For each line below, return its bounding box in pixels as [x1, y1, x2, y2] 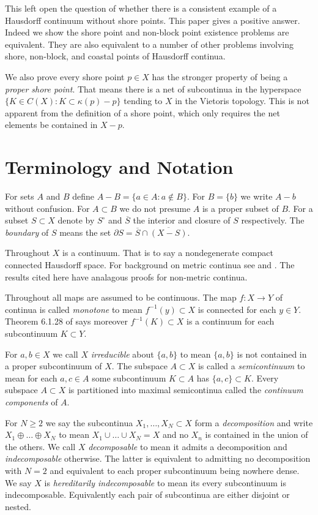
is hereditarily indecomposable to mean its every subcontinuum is [44, 476, 287, 489]
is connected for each [198, 303, 276, 315]
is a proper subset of [202, 201, 279, 214]
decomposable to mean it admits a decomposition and [88, 440, 287, 453]
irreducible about [91, 347, 154, 360]
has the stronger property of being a [152, 70, 288, 83]
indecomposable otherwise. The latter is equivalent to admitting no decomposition [5, 452, 311, 465]
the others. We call [5, 440, 76, 453]
